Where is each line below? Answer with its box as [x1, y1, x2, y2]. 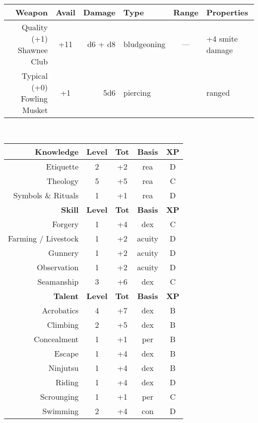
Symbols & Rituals [13, 189, 79, 201]
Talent [53, 290, 79, 302]
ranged [206, 87, 230, 99]
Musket [22, 104, 48, 116]
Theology [46, 175, 79, 187]
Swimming [42, 405, 79, 417]
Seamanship [37, 276, 79, 288]
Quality [21, 21, 48, 33]
